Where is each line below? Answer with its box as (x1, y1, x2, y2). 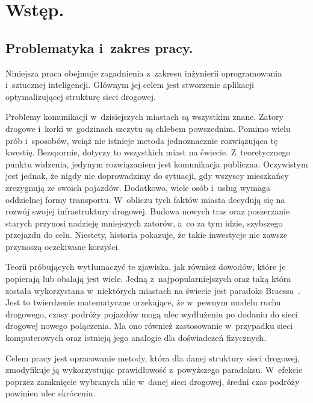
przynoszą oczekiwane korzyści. (5, 240, 120, 252)
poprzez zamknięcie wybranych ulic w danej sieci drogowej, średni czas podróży (5, 375, 300, 387)
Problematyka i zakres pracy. (5, 38, 193, 57)
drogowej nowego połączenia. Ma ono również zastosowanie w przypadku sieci (5, 319, 293, 332)
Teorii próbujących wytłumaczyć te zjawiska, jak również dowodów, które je (5, 260, 286, 273)
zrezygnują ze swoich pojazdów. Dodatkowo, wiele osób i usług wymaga (5, 181, 270, 193)
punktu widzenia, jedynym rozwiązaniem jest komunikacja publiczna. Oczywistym (5, 157, 308, 170)
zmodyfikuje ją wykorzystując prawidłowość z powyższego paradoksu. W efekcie (5, 363, 303, 376)
